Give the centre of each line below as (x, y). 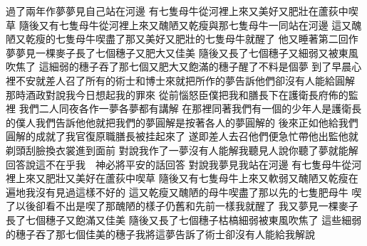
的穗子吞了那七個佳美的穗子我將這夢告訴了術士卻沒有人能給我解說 (160, 234)
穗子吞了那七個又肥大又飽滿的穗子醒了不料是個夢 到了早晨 (215, 66)
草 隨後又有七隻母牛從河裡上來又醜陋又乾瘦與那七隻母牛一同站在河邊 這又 (179, 25)
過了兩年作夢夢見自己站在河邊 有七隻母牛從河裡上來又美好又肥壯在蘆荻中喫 (182, 11)
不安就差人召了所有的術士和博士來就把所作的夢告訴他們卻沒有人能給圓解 (185, 80)
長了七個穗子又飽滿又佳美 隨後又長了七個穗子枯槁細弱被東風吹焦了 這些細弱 (184, 219)
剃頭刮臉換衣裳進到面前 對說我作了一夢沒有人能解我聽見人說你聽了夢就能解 (182, 150)
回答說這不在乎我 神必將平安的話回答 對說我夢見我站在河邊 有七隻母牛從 (179, 164)
